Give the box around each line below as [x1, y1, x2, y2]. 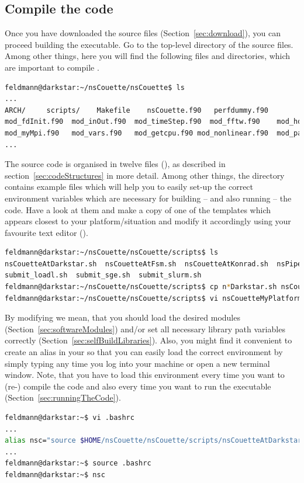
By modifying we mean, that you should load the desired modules [5, 311, 240, 324]
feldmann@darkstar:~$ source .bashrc [5, 459, 151, 468]
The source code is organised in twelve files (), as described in [5, 158, 226, 170]
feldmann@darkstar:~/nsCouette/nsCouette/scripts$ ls [5, 248, 219, 257]
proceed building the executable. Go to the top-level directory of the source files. [5, 38, 293, 50]
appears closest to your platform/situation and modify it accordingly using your [5, 215, 291, 227]
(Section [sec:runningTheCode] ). [5, 391, 121, 404]
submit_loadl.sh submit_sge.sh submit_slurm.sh [5, 271, 202, 280]
